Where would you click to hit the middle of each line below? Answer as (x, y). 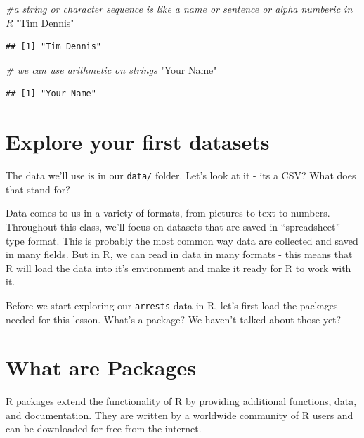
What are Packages (101, 367)
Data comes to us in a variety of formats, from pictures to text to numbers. (168, 213)
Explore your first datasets (138, 142)
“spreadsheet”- (312, 226)
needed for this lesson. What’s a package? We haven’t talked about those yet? (174, 319)
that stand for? (38, 189)
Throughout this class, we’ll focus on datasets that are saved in (142, 226)
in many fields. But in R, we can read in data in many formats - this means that (179, 254)
